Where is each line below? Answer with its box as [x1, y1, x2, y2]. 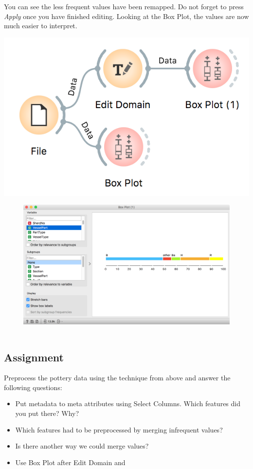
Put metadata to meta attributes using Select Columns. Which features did [15, 398, 240, 409]
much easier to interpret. [4, 20, 77, 31]
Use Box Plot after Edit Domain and [15, 457, 126, 467]
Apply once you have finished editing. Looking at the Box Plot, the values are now [4, 11, 249, 21]
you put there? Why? [15, 408, 79, 418]
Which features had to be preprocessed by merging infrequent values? [15, 424, 223, 434]
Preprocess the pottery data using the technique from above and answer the [4, 373, 231, 383]
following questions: [4, 382, 62, 392]
